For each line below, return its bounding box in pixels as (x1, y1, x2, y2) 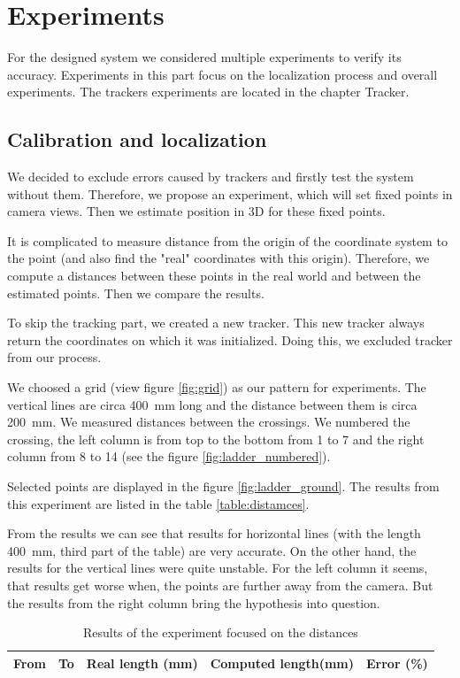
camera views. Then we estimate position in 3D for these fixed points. (7, 202, 386, 220)
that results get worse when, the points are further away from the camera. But (7, 575, 433, 594)
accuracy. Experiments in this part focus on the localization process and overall (7, 65, 438, 83)
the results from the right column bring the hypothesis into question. (7, 593, 380, 612)
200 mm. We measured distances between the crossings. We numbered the (7, 412, 410, 431)
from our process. (7, 348, 102, 366)
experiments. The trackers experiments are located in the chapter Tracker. (7, 82, 410, 101)
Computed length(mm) (210, 653, 354, 672)
